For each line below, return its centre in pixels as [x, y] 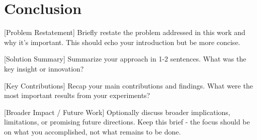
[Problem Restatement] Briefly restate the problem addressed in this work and [125, 32]
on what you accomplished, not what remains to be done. [93, 131]
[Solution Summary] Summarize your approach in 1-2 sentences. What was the [125, 59]
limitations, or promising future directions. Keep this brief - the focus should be [127, 122]
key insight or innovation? [44, 68]
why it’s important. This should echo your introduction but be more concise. [122, 42]
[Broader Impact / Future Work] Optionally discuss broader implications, [117, 112]
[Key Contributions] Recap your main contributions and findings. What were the [128, 85]
